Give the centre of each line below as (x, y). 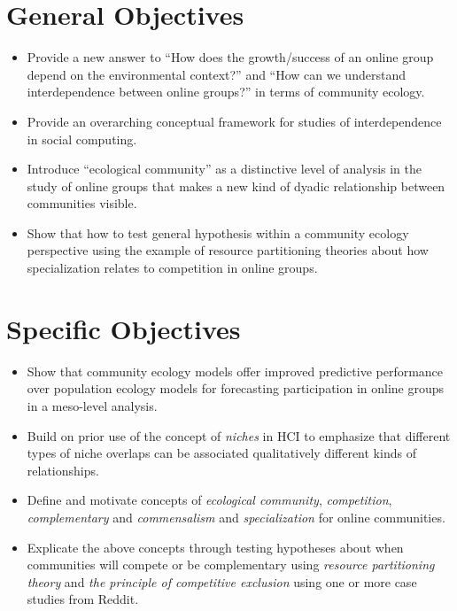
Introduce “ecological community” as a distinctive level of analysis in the (224, 169)
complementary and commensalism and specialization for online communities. (236, 517)
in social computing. (82, 139)
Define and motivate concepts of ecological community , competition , (209, 500)
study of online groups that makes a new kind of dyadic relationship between (236, 186)
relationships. (63, 470)
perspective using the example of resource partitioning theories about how (228, 250)
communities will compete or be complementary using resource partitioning (231, 565)
